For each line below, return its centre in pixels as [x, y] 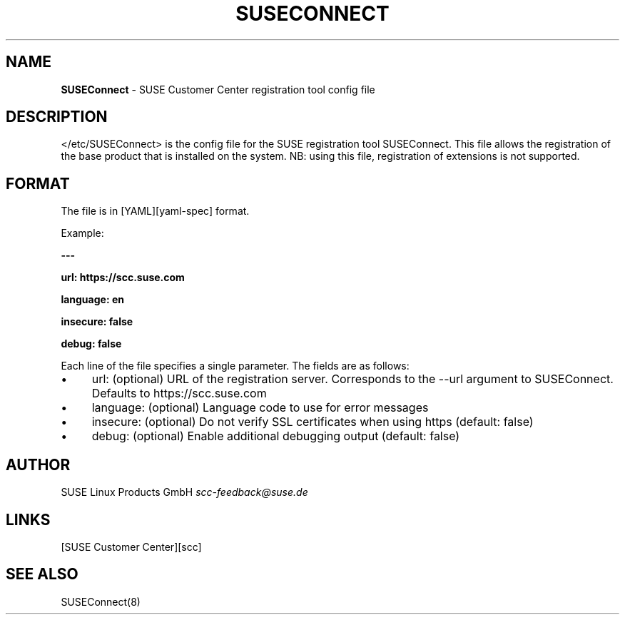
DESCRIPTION [57, 117]
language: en [92, 300]
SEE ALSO [42, 574]
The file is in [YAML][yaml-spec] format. [155, 211]
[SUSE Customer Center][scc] [131, 547]
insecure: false [97, 322]
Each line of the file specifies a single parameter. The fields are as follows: [235, 366]
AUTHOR [38, 464]
